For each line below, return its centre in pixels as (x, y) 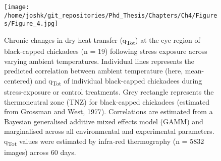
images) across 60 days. (40, 152)
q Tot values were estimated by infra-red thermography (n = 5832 (104, 141)
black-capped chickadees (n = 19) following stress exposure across (106, 51)
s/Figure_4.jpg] (31, 24)
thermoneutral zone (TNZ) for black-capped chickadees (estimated (107, 101)
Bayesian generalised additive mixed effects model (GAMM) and (104, 121)
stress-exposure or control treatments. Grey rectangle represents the (109, 92)
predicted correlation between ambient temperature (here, (94, 71)
